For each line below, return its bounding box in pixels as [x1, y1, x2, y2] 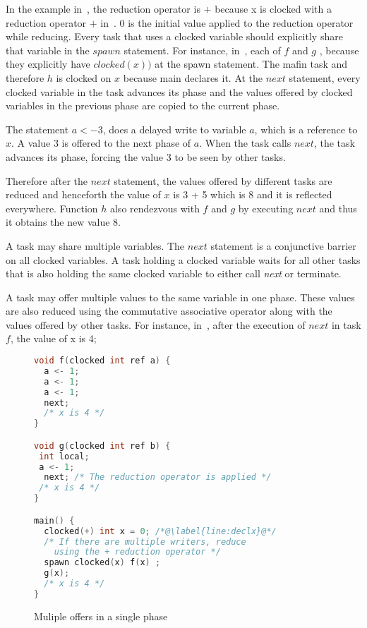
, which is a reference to [254, 121, 358, 136]
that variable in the [6, 42, 90, 57]
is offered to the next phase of [61, 135, 191, 150]
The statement [6, 121, 69, 136]
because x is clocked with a [215, 1, 332, 16]
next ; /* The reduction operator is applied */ [44, 472, 272, 483]
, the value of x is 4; [10, 331, 97, 346]
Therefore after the [6, 173, 88, 188]
